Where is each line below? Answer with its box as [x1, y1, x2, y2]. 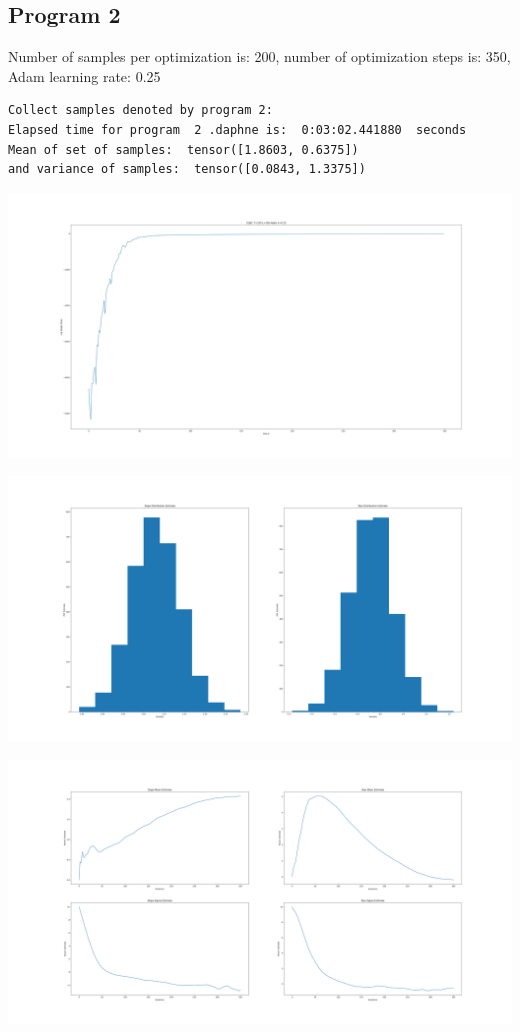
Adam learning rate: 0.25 [8, 65, 161, 86]
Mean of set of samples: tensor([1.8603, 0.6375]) [8, 142, 359, 157]
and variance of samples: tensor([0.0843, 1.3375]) [8, 162, 366, 177]
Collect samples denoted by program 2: [8, 103, 273, 118]
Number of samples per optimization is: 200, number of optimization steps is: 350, [8, 46, 511, 67]
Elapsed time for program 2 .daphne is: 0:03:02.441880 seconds [8, 122, 467, 137]
